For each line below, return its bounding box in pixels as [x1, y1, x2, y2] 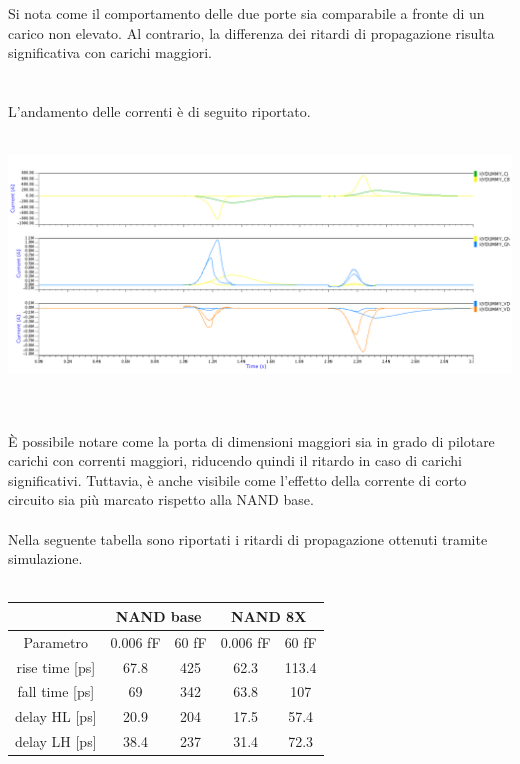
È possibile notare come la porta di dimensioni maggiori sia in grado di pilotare [8, 430, 495, 451]
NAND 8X [231, 605, 307, 626]
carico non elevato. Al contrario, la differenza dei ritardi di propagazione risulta [8, 22, 495, 43]
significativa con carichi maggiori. [8, 42, 212, 63]
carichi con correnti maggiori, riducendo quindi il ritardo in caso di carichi [8, 450, 462, 471]
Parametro [23, 631, 88, 652]
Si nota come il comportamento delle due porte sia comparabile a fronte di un [8, 3, 485, 24]
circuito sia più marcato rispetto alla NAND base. [8, 489, 314, 510]
